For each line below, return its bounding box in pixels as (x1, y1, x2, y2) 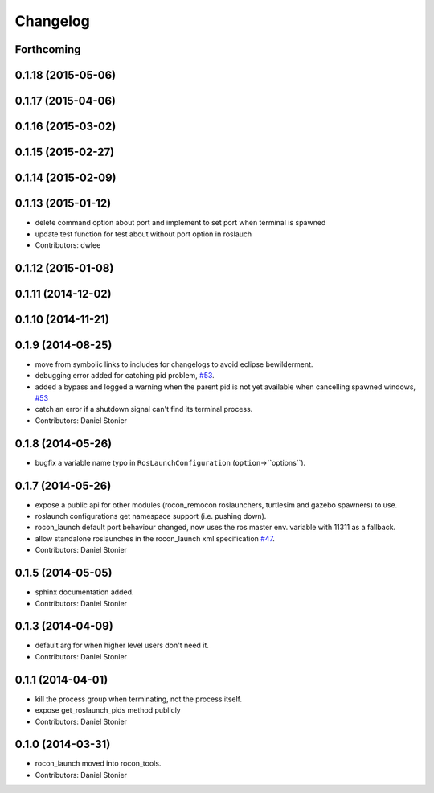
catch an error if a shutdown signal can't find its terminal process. (35, 405, 253, 414)
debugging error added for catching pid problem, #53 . (35, 371, 215, 380)
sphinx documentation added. (35, 587, 134, 597)
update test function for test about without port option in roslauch (35, 229, 252, 239)
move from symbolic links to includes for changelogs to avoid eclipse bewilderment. (35, 359, 313, 369)
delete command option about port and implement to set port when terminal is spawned (35, 218, 326, 228)
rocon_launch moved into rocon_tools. (35, 758, 162, 768)
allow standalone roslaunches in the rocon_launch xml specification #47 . (35, 533, 275, 543)
